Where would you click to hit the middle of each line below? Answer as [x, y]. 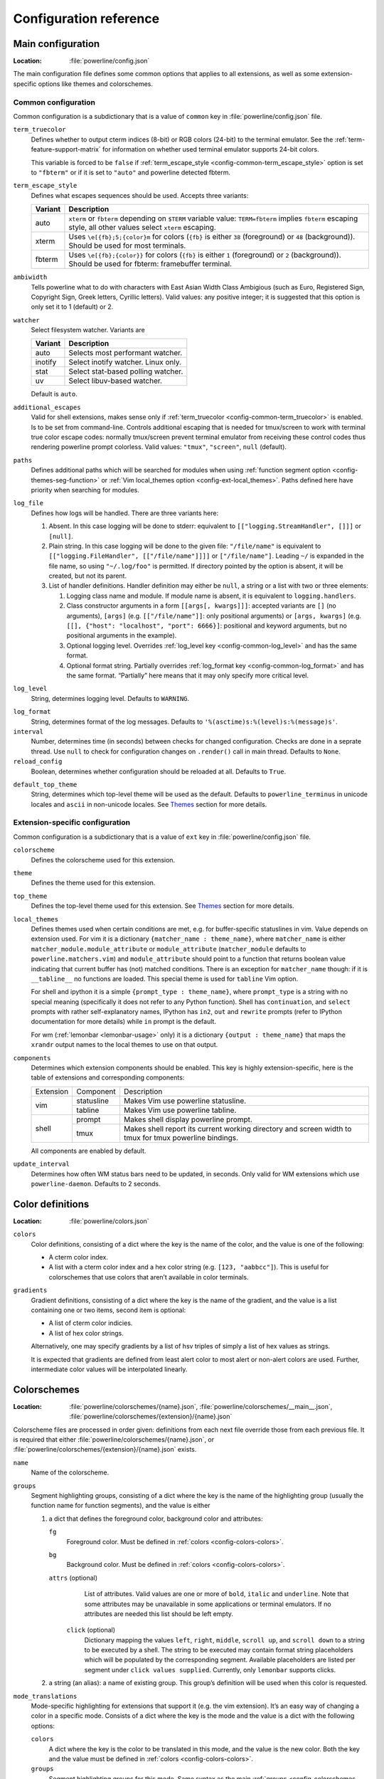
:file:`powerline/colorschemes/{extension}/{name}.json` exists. [105, 1450]
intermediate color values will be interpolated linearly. [109, 1369]
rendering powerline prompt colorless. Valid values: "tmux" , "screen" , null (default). [159, 447]
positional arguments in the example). [122, 635]
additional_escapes [47, 407]
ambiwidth [30, 277]
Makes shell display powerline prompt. [188, 1119]
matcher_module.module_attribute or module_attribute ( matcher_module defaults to [169, 949]
